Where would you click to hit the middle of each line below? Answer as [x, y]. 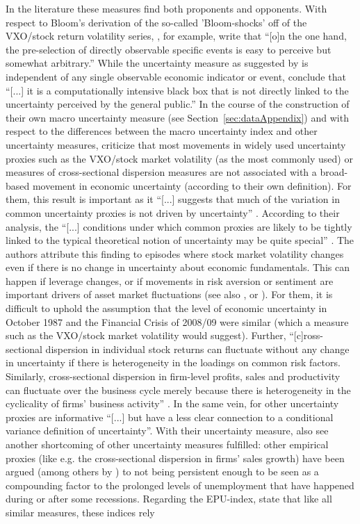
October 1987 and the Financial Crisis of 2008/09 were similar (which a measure [177, 321]
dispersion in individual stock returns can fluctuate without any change [197, 349]
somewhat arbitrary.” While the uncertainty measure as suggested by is [157, 63]
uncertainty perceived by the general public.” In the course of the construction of [178, 104]
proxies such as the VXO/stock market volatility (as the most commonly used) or [179, 158]
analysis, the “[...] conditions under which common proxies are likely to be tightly [179, 226]
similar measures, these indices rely [80, 512]
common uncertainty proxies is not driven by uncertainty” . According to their [173, 212]
